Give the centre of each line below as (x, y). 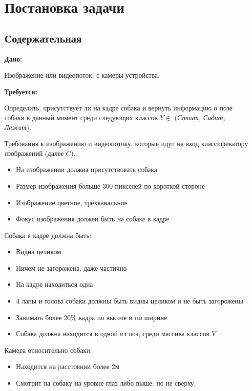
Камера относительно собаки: (48, 350)
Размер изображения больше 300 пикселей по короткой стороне (110, 185)
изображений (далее (34, 153)
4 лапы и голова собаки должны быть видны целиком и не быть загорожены (129, 301)
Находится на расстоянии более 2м (68, 366)
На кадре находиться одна (54, 284)
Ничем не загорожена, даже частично (71, 268)
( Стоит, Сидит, (200, 117)
